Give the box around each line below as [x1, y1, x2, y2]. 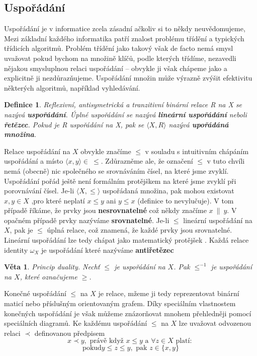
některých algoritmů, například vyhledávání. [4, 82, 140, 93]
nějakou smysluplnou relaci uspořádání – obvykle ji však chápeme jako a [4, 62, 227, 73]
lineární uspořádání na [183, 215, 252, 225]
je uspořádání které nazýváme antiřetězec [41, 244, 174, 255]
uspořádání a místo [4, 156, 63, 166]
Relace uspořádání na [4, 146, 70, 156]
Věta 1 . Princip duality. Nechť [4, 261, 100, 272]
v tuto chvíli [207, 156, 245, 166]
